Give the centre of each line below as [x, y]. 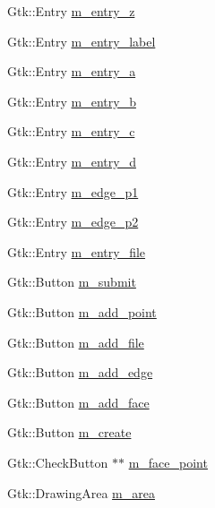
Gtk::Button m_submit [72, 282]
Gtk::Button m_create [69, 432]
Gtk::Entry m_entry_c [71, 131]
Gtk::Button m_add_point [82, 311]
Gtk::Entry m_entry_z [71, 11]
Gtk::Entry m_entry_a [72, 71]
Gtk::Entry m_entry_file [77, 251]
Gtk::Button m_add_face [78, 402]
